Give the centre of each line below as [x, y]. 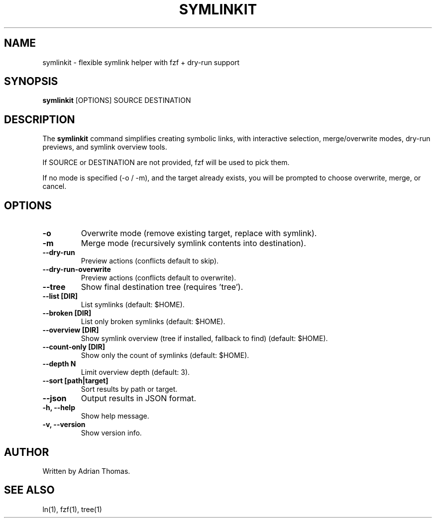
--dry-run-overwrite [77, 269]
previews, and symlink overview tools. [105, 147]
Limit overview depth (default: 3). [135, 372]
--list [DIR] [60, 296]
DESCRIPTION [40, 119]
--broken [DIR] [67, 313]
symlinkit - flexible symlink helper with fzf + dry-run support [141, 62]
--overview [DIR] [71, 330]
